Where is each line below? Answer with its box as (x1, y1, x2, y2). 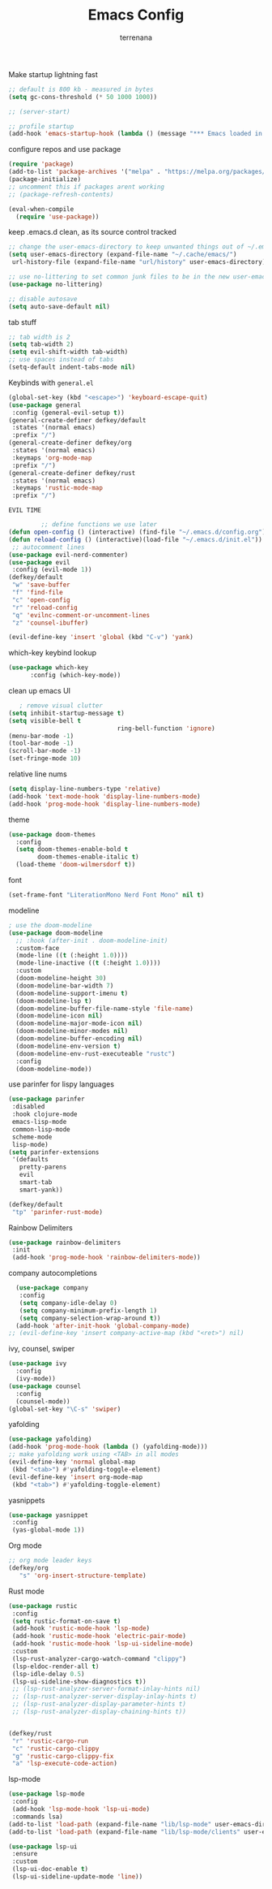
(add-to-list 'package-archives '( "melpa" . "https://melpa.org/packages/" (8, 168, 270, 176)
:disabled (11, 1103, 45, 1111)
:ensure (11, 1850, 38, 1858)
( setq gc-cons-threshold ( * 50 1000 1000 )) (8, 93, 158, 101)
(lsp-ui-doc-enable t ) (11, 1865, 89, 1874)
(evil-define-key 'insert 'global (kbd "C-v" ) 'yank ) (8, 633, 194, 642)
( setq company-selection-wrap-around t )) (19, 1314, 161, 1322)
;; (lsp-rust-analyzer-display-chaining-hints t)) (11, 1708, 186, 1716)
